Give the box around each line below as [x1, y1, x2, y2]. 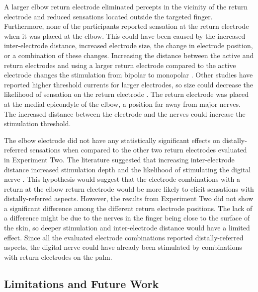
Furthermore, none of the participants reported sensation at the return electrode [4, 21, 249, 31]
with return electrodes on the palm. [4, 251, 112, 262]
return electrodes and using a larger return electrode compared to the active [4, 60, 236, 70]
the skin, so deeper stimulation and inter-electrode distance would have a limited [4, 222, 250, 233]
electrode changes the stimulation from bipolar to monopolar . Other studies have [4, 70, 253, 80]
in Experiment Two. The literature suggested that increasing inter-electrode [4, 154, 235, 164]
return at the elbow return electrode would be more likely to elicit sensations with [4, 183, 254, 194]
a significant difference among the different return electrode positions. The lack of [4, 203, 253, 213]
